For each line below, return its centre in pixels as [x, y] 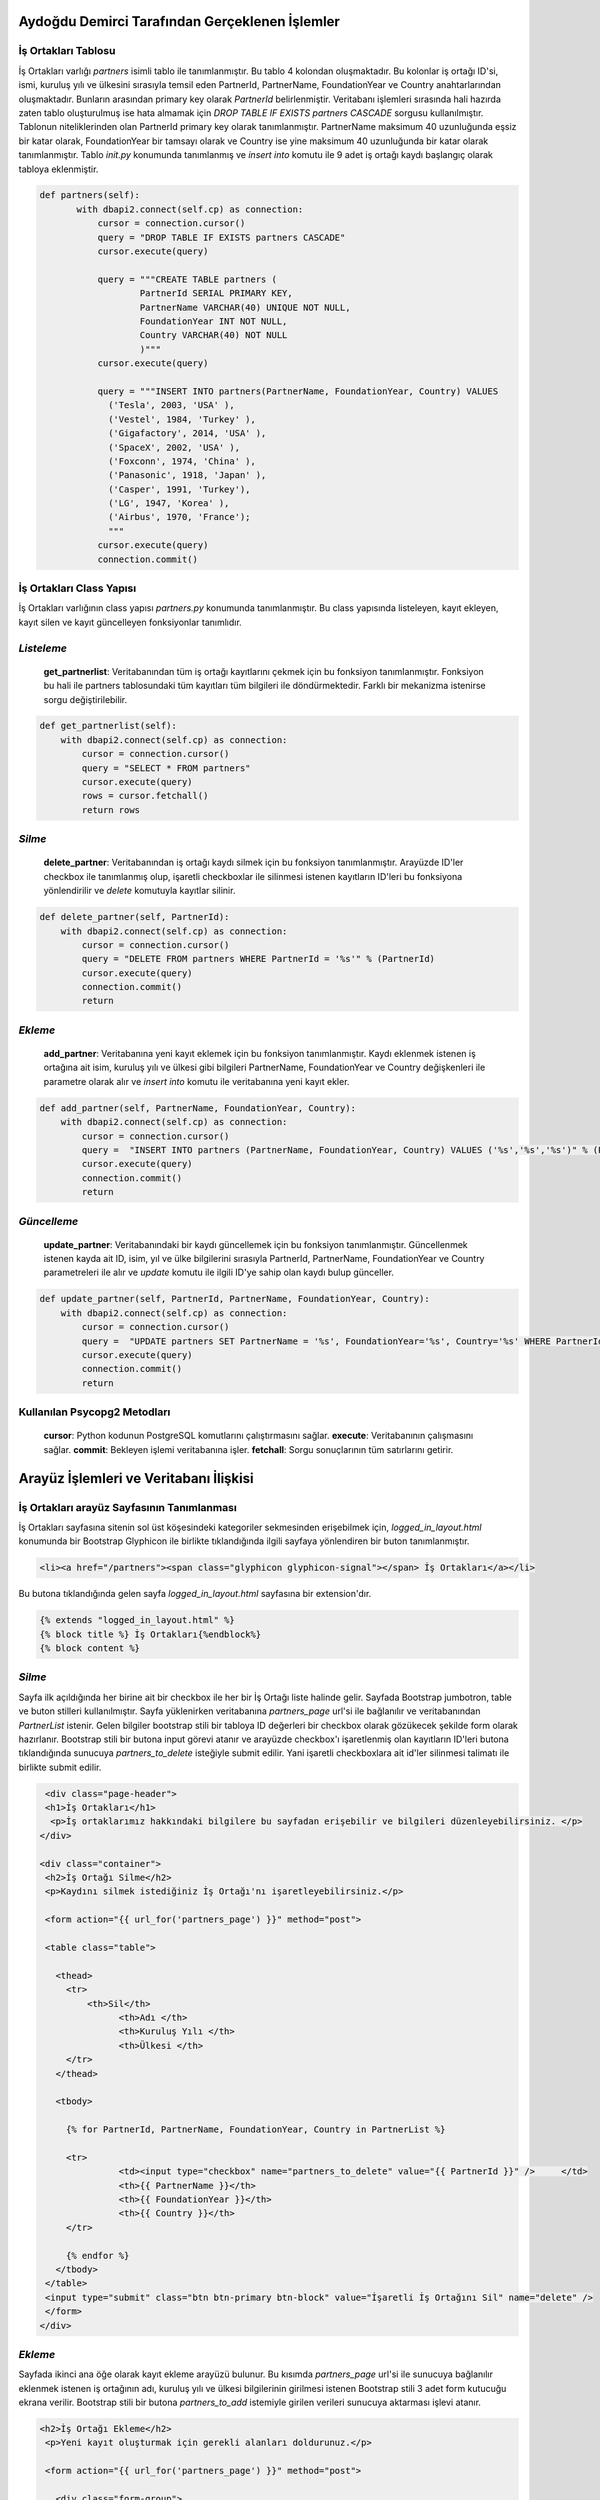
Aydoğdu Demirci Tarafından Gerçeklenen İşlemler [179, 21]
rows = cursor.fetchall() [145, 796]
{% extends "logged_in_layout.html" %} [137, 1620]
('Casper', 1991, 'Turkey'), [179, 489]
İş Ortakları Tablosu [67, 51]
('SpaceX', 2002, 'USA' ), [174, 447]
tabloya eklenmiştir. [58, 169]
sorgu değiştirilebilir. [85, 699]
